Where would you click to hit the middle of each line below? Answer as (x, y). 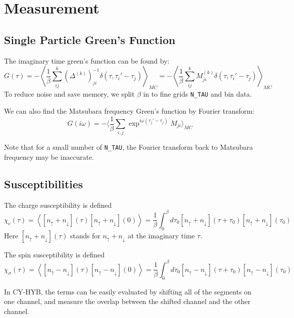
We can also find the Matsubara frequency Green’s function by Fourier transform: (129, 110)
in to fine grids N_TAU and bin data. (197, 94)
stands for (85, 235)
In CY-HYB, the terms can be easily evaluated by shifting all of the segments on (128, 291)
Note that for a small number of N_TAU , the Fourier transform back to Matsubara (128, 147)
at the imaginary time (161, 235)
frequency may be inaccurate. (49, 157)
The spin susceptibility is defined (54, 254)
